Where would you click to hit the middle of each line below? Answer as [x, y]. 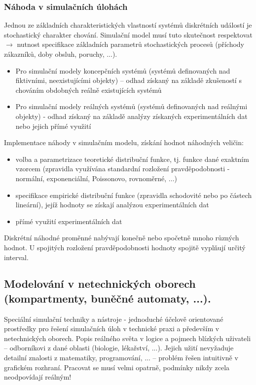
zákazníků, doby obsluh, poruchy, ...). [61, 54]
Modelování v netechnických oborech [100, 284]
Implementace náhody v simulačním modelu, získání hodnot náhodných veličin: [124, 142]
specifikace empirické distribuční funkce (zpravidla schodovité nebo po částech [134, 195]
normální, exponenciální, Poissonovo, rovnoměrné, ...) [96, 178]
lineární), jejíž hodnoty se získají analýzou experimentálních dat [112, 205]
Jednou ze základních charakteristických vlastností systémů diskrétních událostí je [128, 25]
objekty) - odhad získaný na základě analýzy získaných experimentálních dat [131, 116]
